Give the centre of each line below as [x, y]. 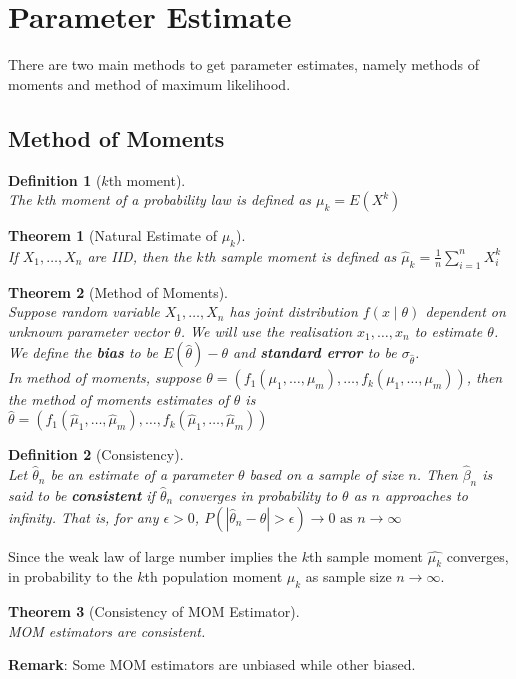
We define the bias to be [83, 352]
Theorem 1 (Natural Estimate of [112, 235]
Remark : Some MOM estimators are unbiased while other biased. [212, 664]
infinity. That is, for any [83, 516]
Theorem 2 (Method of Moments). [118, 291]
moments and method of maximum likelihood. [149, 83]
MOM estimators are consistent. [107, 630]
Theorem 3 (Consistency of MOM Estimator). [154, 611]
